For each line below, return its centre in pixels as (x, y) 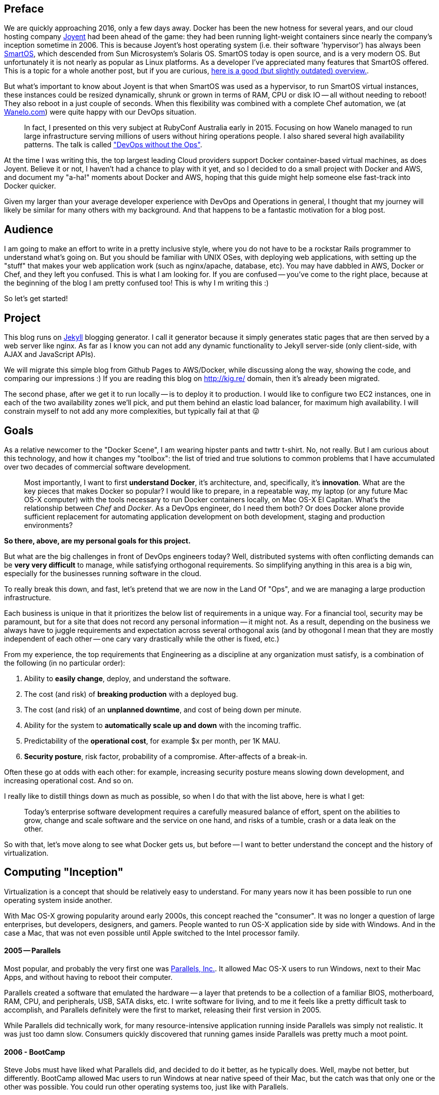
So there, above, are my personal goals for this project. (97, 540)
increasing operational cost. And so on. (69, 780)
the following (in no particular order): (65, 663)
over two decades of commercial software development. (98, 467)
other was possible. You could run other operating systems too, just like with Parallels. (146, 1087)
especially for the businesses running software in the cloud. (103, 573)
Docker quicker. (30, 186)
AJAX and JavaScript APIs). (50, 354)
